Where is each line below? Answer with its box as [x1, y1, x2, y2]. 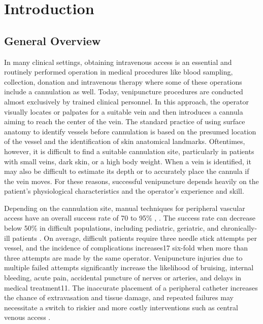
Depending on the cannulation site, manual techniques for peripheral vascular [4, 202, 245, 213]
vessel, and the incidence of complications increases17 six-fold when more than [4, 242, 248, 253]
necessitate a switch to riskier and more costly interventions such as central [4, 302, 238, 312]
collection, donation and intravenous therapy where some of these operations [4, 76, 242, 87]
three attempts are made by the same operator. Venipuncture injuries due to [4, 252, 243, 263]
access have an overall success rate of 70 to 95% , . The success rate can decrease [4, 212, 255, 223]
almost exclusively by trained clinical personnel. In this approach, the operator [4, 96, 249, 106]
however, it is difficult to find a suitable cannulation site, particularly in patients [4, 146, 254, 156]
